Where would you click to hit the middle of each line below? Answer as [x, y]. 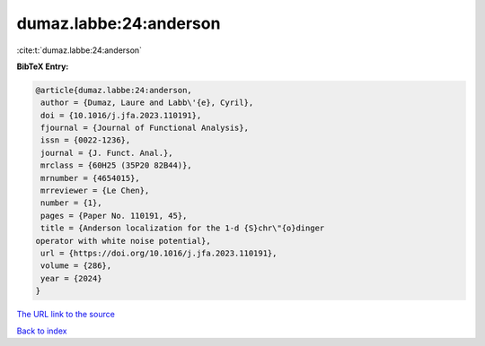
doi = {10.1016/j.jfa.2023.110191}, [121, 115]
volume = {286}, [76, 266]
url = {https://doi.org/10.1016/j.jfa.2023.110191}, [159, 253]
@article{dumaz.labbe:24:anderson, [114, 90]
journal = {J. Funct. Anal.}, [107, 153]
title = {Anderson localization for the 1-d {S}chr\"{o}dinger [183, 228]
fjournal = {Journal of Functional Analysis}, [145, 128]
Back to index [42, 331]
